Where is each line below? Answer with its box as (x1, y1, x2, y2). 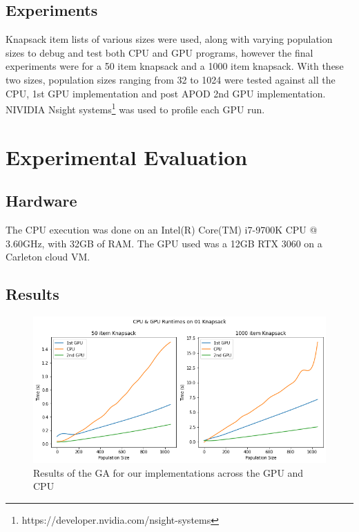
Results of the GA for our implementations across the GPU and (33, 465, 304, 479)
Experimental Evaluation (6, 142, 248, 171)
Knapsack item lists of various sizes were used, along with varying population (6, 32, 333, 46)
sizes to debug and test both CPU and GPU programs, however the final (6, 45, 313, 59)
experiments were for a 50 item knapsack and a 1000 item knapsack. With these (6, 59, 344, 73)
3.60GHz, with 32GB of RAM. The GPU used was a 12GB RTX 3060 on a (6, 236, 322, 250)
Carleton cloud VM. (6, 249, 90, 264)
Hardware (6, 190, 77, 211)
